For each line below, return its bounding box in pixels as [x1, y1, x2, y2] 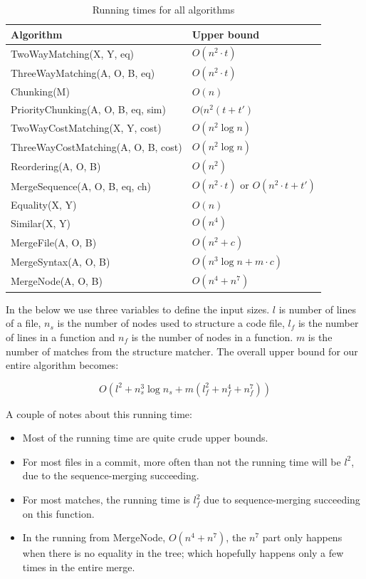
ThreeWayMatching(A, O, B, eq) [11, 65, 155, 80]
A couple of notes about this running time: [6, 406, 192, 421]
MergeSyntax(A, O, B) [11, 254, 110, 269]
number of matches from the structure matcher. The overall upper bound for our [6, 343, 358, 358]
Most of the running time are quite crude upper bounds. [22, 430, 268, 445]
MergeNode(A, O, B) [11, 273, 103, 288]
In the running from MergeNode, [22, 530, 166, 545]
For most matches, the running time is [22, 492, 190, 507]
